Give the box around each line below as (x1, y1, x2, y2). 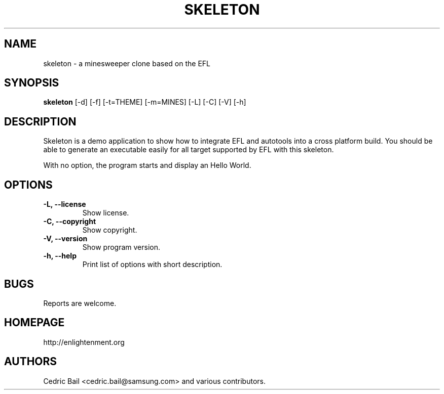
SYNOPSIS (4, 76, 59, 90)
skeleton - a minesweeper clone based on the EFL (43, 59, 210, 68)
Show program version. (82, 243, 161, 252)
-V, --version (43, 234, 88, 243)
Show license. (82, 208, 129, 217)
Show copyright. (82, 226, 137, 235)
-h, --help (43, 251, 77, 260)
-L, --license (43, 200, 86, 209)
